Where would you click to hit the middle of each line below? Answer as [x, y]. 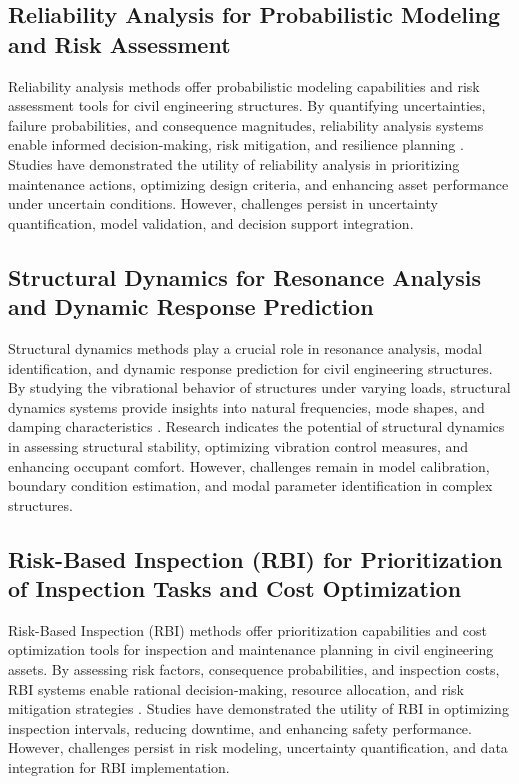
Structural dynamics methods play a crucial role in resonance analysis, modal [245, 347]
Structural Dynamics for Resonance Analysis [244, 276]
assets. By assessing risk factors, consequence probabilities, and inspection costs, [254, 669]
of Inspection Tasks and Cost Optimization [235, 588]
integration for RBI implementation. [119, 767]
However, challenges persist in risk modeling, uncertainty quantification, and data [258, 747]
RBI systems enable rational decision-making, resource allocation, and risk [236, 688]
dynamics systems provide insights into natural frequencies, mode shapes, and [246, 406]
